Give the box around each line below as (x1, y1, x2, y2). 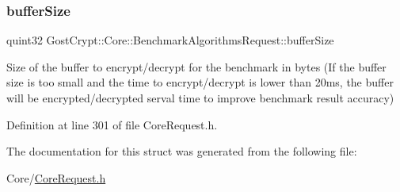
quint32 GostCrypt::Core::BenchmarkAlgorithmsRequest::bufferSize (6, 32, 334, 48)
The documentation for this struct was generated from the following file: (6, 143, 357, 159)
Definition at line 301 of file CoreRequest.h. (6, 116, 218, 132)
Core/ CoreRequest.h (6, 169, 106, 186)
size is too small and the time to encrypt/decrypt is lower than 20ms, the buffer (6, 74, 394, 90)
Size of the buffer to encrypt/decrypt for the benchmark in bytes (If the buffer (6, 58, 387, 75)
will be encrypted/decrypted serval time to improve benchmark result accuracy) (6, 90, 394, 106)
